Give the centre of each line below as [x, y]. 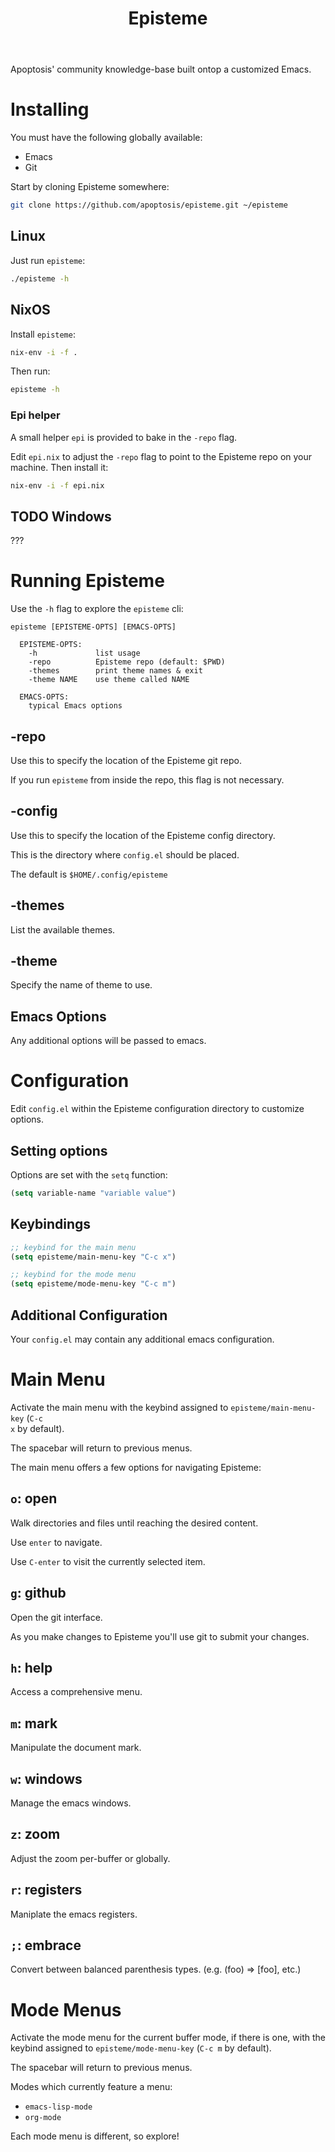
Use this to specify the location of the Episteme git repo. [126, 760]
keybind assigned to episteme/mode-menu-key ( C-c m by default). [141, 2048]
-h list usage [84, 653]
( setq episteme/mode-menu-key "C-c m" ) [93, 1284]
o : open [34, 1498]
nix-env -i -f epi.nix [57, 485]
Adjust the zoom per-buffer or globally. [90, 1858]
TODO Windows [61, 516]
